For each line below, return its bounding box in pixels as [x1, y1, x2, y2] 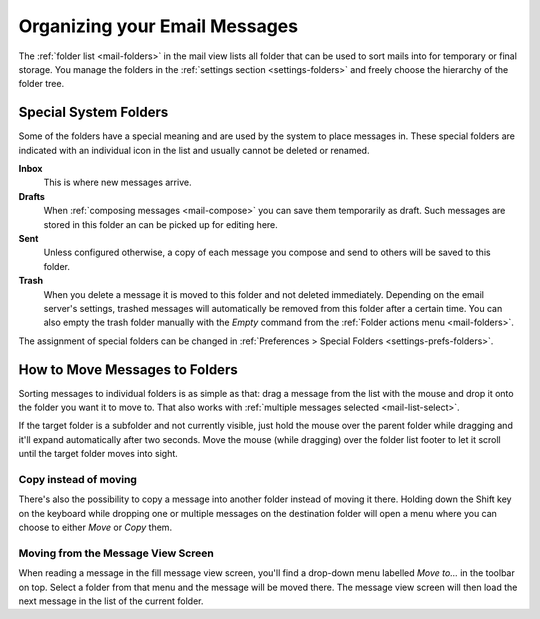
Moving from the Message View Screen [18, 546, 215, 560]
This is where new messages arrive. [43, 176, 192, 189]
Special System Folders [18, 104, 169, 121]
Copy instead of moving [18, 472, 137, 486]
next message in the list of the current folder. [18, 595, 204, 607]
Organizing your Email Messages [18, 15, 299, 37]
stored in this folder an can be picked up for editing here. [43, 218, 279, 230]
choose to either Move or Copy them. [18, 521, 173, 534]
